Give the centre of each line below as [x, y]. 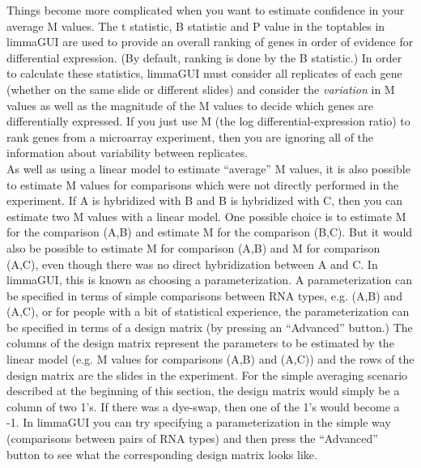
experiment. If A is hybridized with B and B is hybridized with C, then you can [205, 200]
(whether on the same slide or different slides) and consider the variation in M [201, 89]
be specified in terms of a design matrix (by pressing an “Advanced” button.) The [210, 327]
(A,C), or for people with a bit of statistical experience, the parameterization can [208, 311]
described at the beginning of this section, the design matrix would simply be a [203, 391]
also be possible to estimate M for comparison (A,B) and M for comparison [193, 247]
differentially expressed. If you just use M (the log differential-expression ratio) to [208, 121]
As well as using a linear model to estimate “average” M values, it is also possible [208, 168]
